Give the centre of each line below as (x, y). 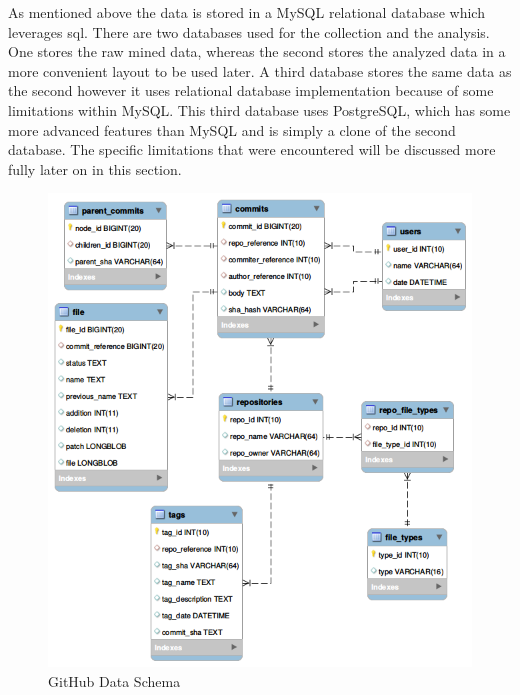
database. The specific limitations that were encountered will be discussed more (252, 149)
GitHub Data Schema (114, 680)
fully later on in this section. (95, 168)
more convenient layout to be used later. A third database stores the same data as (260, 70)
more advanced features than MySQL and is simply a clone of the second (232, 129)
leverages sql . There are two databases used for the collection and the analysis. (249, 31)
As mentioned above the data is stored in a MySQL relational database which (246, 12)
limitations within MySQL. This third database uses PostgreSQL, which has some (259, 109)
